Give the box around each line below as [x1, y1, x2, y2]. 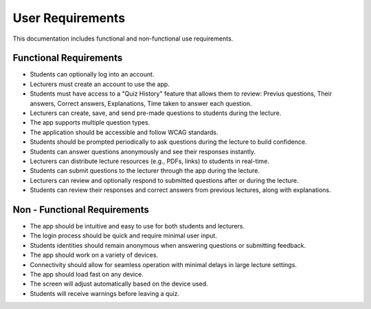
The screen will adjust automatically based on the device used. [30, 279, 209, 288]
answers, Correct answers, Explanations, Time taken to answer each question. [30, 99, 252, 107]
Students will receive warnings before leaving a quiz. [30, 289, 180, 297]
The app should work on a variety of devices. [30, 251, 158, 259]
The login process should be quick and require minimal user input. [30, 231, 218, 240]
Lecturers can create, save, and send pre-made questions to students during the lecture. [30, 109, 282, 117]
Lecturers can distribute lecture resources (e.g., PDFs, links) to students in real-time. [30, 157, 269, 165]
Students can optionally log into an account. [30, 70, 155, 78]
